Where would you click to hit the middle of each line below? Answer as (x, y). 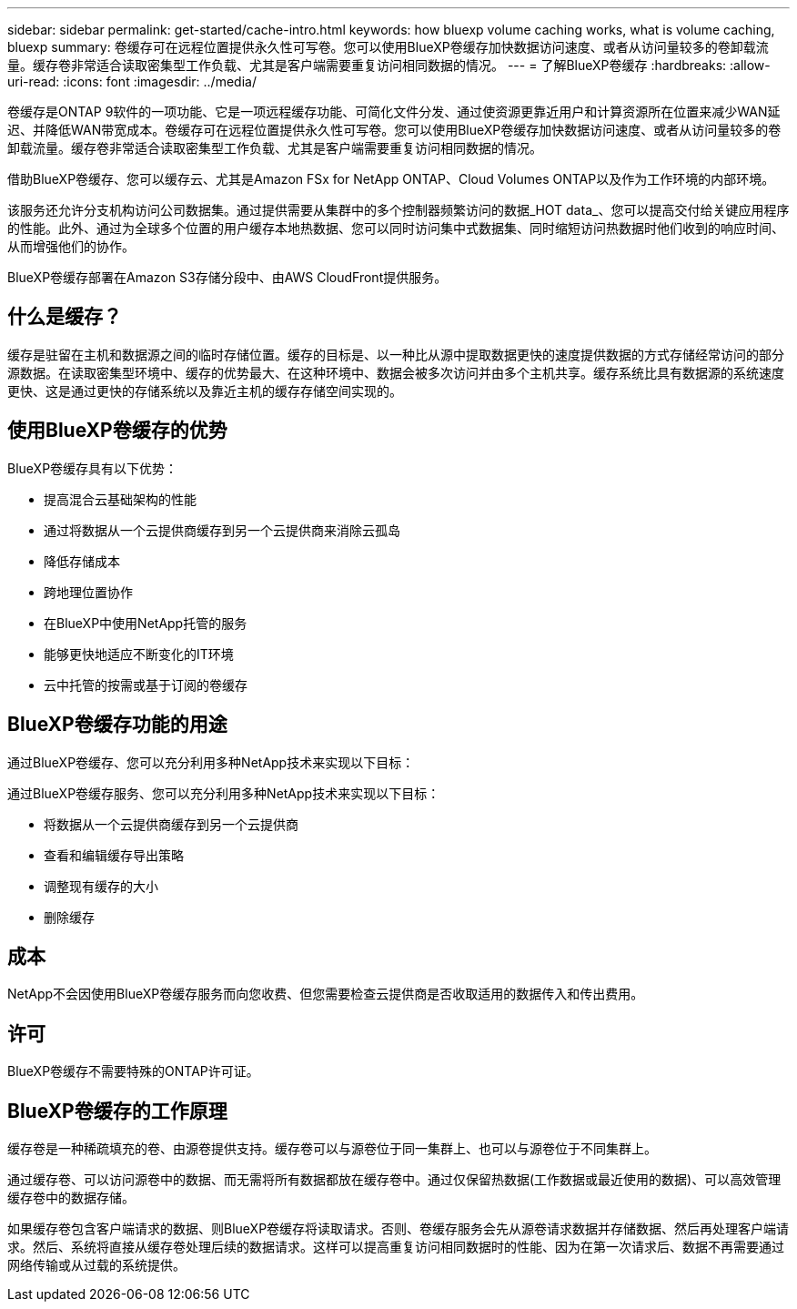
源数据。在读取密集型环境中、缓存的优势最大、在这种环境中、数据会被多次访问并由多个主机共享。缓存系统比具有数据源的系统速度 (396, 372)
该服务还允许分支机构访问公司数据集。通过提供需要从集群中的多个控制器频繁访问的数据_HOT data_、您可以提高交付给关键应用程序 (398, 210)
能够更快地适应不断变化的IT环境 (139, 654)
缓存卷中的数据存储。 (71, 1198)
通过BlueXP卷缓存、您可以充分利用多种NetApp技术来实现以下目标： (211, 762)
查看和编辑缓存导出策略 (114, 855)
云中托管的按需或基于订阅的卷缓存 (146, 685)
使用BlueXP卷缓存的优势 (117, 431)
